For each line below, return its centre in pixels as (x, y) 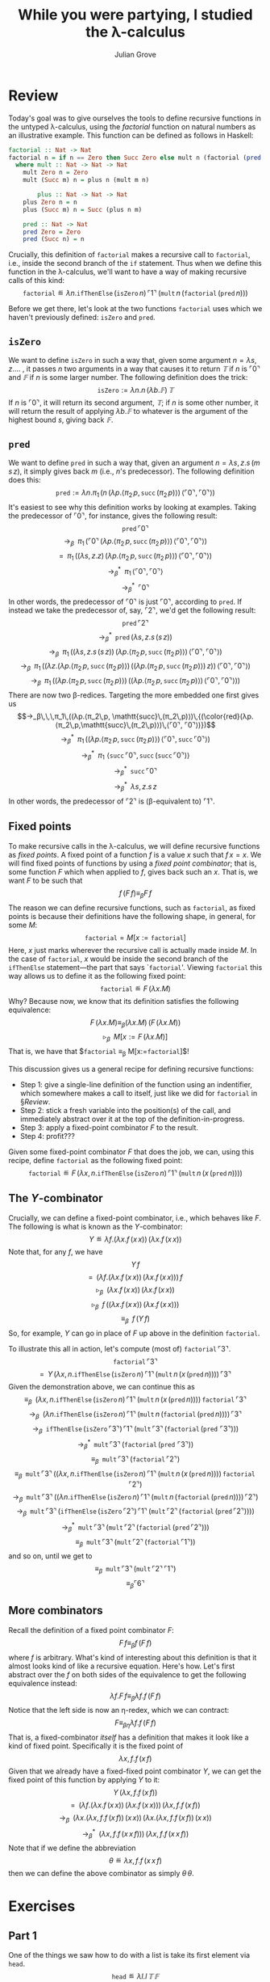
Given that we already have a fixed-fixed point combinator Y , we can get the (135, 1771)
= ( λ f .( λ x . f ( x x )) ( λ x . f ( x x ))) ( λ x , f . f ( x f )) (135, 1805)
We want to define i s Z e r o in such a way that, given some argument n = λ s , (133, 361)
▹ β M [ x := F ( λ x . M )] (135, 1038)
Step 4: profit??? (47, 1136)
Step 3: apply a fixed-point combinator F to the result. (109, 1127)
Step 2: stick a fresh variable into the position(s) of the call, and (125, 1110)
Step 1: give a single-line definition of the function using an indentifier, (136, 1084)
